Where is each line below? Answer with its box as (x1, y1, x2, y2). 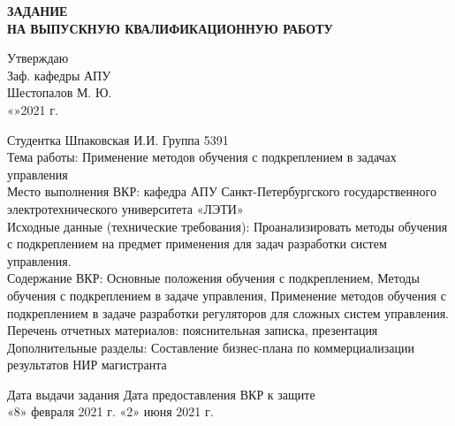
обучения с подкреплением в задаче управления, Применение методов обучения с (7, 285, 446, 304)
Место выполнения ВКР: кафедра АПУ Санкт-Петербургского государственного (7, 182, 436, 201)
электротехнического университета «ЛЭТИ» (7, 199, 244, 217)
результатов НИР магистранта (7, 355, 167, 374)
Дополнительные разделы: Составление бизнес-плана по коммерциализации (7, 338, 415, 356)
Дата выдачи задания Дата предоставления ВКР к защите (7, 384, 315, 403)
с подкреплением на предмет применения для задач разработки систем (7, 234, 387, 253)
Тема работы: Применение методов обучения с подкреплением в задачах (7, 148, 397, 166)
